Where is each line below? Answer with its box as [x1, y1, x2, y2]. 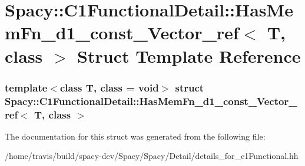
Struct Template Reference [77, 43, 301, 67]
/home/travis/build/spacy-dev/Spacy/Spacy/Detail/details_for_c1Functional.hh [5, 150, 299, 162]
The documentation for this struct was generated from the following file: [5, 130, 266, 142]
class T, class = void [59, 80, 159, 94]
